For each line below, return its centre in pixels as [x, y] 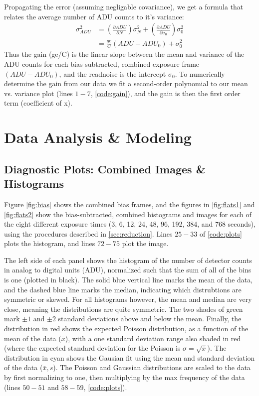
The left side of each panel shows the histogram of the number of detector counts [128, 260]
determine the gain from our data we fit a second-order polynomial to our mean [126, 83]
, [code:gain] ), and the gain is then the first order [165, 93]
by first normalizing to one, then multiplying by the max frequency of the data [125, 377]
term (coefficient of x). [38, 103]
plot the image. [145, 243]
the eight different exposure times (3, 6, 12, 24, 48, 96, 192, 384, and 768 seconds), [130, 224]
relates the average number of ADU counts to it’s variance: [94, 16]
